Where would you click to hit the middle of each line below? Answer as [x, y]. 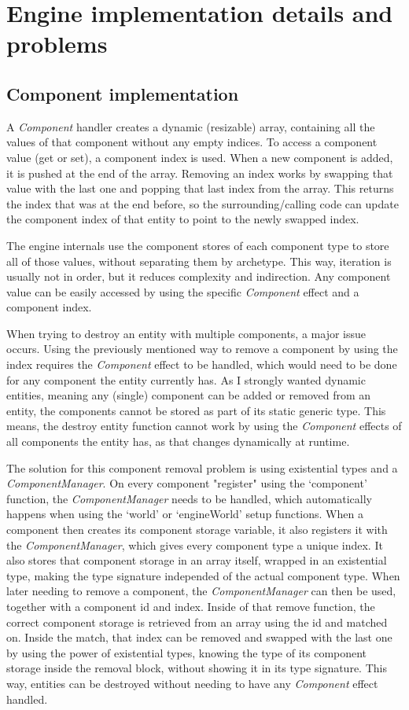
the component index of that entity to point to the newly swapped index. [183, 219]
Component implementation [123, 93]
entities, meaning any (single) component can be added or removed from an [189, 395]
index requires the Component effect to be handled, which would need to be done [202, 364]
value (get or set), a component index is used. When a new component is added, [200, 157]
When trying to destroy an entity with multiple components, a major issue [186, 333]
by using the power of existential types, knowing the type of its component [187, 652]
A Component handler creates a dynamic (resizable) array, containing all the [191, 126]
